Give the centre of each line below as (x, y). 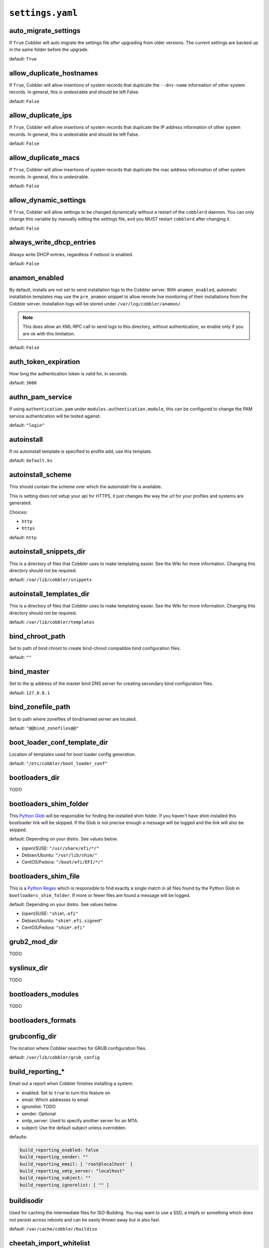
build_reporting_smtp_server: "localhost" (72, 1171)
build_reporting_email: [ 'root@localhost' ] (76, 1164)
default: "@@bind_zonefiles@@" (44, 728)
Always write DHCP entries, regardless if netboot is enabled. (71, 254)
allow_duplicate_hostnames (54, 73)
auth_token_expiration (45, 362)
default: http (23, 537)
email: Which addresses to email (55, 1099)
